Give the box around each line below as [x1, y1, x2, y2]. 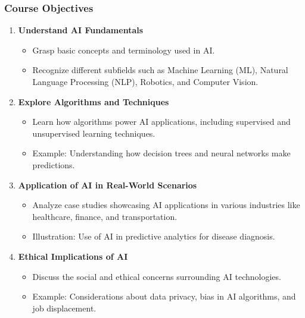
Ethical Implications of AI [18, 250, 128, 262]
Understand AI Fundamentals [18, 24, 144, 36]
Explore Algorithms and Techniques [18, 95, 169, 108]
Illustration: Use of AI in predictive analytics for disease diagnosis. [32, 230, 275, 243]
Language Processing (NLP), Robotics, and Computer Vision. [32, 75, 259, 87]
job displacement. [32, 301, 97, 314]
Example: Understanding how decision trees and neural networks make [32, 147, 291, 159]
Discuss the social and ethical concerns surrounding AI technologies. [32, 270, 281, 282]
